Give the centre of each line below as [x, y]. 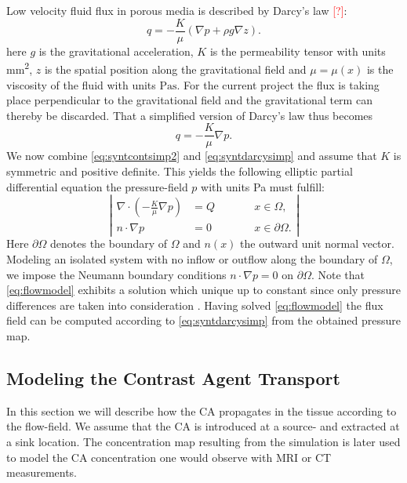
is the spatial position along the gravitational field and [175, 69]
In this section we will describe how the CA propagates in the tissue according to [202, 410]
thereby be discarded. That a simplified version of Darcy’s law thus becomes [190, 115]
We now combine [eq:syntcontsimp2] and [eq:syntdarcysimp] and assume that [192, 156]
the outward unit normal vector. [317, 243]
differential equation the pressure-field [97, 186]
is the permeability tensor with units [298, 51]
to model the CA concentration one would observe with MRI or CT [169, 457]
